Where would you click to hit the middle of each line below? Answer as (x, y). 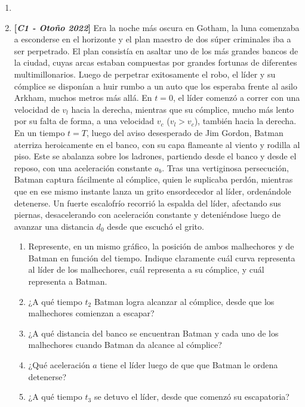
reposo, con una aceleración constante (83, 167)
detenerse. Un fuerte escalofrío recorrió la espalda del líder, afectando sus (147, 203)
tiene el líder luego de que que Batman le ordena (189, 365)
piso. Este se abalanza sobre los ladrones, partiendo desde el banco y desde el (155, 156)
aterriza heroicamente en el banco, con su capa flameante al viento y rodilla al (157, 144)
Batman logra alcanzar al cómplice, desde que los (184, 301)
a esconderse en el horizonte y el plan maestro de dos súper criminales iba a (152, 39)
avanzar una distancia (54, 226)
